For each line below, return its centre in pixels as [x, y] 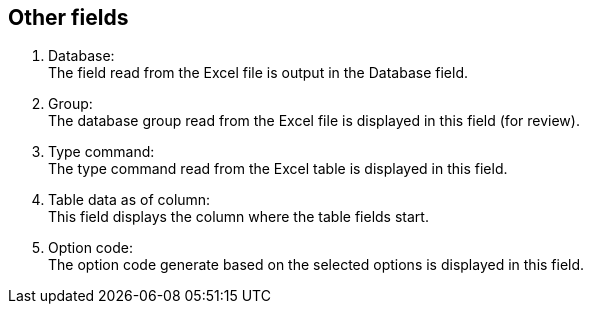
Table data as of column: [129, 200]
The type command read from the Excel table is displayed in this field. [278, 169]
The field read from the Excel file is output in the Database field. [258, 73]
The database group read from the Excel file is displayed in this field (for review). [314, 121]
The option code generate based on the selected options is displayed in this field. [316, 265]
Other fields [68, 17]
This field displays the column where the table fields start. [238, 217]
